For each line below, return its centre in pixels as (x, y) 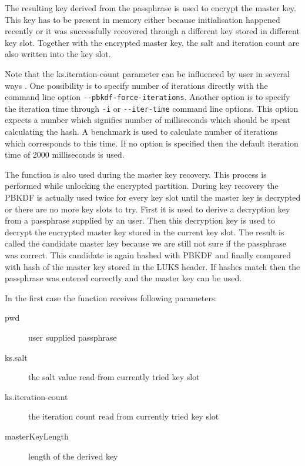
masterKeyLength (37, 436)
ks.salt (16, 357)
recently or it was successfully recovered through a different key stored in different (152, 31)
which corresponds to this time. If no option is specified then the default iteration (152, 143)
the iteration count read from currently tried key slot (124, 416)
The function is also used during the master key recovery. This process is (136, 174)
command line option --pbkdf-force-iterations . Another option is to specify (148, 97)
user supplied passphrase (73, 337)
